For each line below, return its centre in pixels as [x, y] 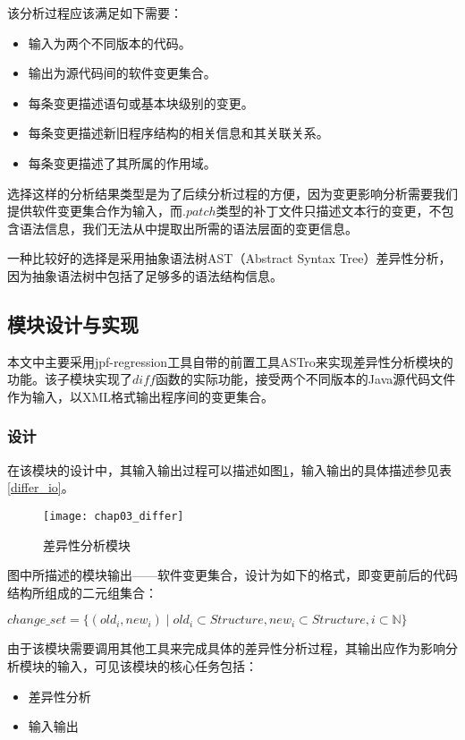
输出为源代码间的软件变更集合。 [122, 73]
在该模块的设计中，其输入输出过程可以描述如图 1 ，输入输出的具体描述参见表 [229, 469]
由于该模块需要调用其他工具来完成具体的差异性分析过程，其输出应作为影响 [226, 648]
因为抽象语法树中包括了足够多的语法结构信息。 [145, 275]
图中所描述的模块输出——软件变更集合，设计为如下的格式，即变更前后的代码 [232, 575]
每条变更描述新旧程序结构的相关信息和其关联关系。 [178, 133]
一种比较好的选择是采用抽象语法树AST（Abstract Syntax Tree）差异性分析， [229, 258]
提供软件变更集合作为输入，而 [95, 211]
